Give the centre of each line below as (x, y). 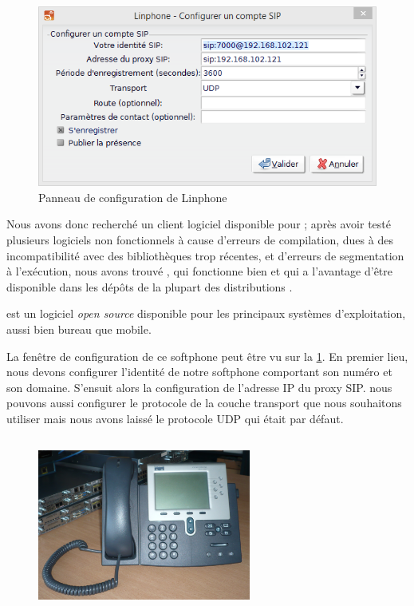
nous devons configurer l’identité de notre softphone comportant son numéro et (199, 372)
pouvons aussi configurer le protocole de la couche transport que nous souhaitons (204, 403)
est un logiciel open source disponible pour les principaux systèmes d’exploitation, (206, 313)
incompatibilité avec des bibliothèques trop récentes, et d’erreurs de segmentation (205, 255)
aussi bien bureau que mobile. (79, 329)
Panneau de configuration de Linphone (133, 197)
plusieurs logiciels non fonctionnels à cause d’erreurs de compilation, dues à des (200, 239)
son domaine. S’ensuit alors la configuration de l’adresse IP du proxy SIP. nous (199, 387)
